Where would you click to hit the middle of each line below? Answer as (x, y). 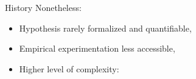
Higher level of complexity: (69, 68)
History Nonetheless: (43, 7)
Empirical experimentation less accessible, (97, 48)
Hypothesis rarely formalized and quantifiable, (105, 28)
